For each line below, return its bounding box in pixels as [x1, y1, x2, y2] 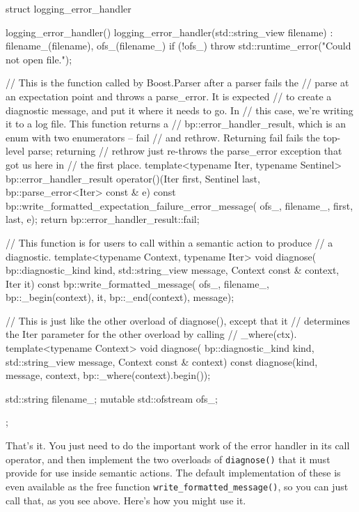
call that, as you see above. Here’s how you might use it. [6, 492, 246, 507]
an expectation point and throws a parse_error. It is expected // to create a [6, 88, 332, 103]
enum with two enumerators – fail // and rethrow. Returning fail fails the [6, 130, 320, 144]
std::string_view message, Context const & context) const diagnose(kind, [6, 354, 318, 369]
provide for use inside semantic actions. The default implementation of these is [6, 465, 341, 480]
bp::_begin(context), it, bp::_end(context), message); [6, 290, 234, 304]
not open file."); [6, 52, 72, 66]
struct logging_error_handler [6, 1, 131, 15]
